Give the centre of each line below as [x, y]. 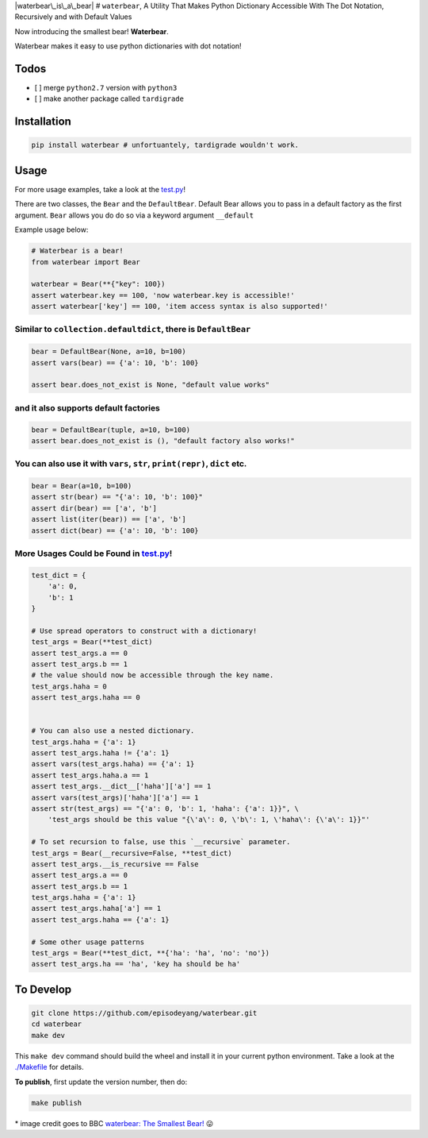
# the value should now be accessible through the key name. [153, 675]
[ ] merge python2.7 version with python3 [106, 88]
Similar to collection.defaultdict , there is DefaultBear [133, 330]
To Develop [43, 989]
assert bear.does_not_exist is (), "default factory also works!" [163, 440]
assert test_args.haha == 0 [86, 698]
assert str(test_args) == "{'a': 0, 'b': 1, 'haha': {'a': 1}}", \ [165, 808]
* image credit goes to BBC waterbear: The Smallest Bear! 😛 [114, 1123]
